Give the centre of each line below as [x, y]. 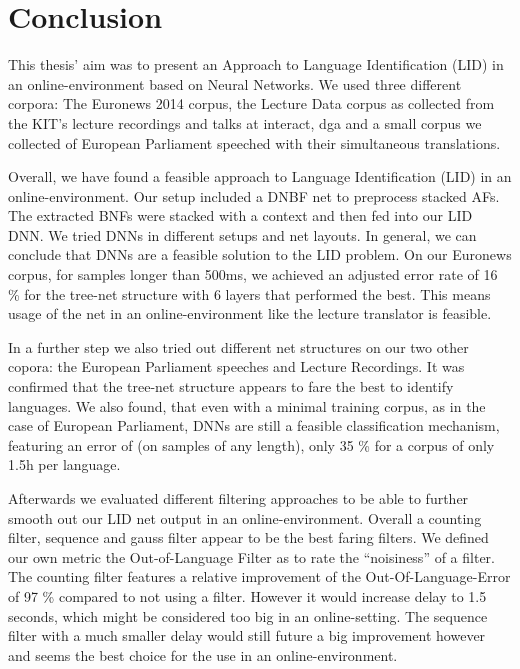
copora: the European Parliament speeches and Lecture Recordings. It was [236, 366]
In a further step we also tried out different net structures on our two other [238, 346]
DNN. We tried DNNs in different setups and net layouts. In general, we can [242, 234]
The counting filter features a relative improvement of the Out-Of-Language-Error [259, 576]
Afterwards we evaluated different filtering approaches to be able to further [238, 498]
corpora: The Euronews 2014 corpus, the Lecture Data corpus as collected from [251, 103]
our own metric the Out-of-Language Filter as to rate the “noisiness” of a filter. [251, 556]
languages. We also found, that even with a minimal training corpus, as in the [247, 405]
